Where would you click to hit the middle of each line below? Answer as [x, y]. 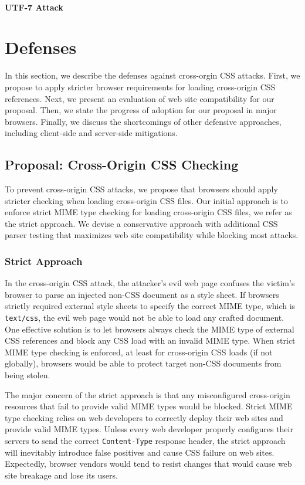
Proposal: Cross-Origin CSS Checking [122, 165]
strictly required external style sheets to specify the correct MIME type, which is [150, 306]
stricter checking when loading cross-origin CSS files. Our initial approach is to [146, 200]
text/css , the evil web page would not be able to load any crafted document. [145, 318]
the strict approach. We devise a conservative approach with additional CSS [141, 223]
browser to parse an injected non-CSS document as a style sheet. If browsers [142, 294]
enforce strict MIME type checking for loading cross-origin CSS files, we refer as [148, 212]
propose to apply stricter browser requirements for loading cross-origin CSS [140, 87]
